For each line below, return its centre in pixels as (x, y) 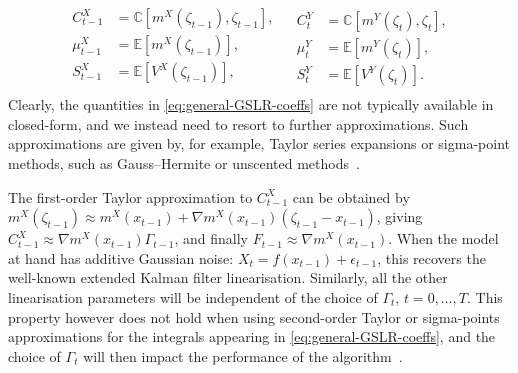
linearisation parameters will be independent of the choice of (193, 296)
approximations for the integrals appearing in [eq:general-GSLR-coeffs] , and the (252, 336)
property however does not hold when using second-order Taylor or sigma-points (254, 316)
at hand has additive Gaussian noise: (121, 257)
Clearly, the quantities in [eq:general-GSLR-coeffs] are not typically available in (251, 104)
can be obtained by (351, 196)
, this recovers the (431, 257)
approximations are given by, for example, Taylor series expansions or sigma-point (259, 143)
